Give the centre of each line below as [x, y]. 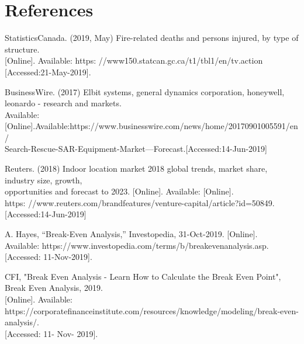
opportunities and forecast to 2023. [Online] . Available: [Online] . [119, 191]
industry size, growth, [44, 180]
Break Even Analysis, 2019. [54, 288]
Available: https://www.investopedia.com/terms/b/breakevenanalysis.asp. [137, 245]
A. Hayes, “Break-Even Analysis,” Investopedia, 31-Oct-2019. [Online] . [131, 234]
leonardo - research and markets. [63, 103]
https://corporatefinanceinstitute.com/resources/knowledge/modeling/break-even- [152, 310]
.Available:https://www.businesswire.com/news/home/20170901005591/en [165, 126]
